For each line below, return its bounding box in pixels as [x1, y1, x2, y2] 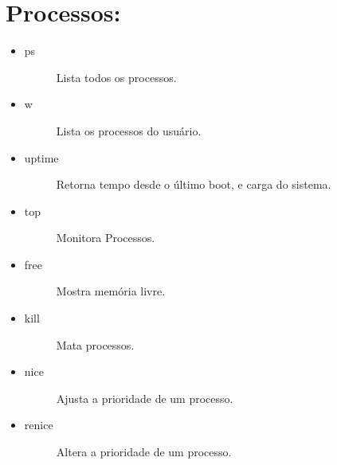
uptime [24, 149, 59, 166]
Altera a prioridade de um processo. [56, 444, 232, 460]
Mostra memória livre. [56, 283, 166, 299]
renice [24, 416, 53, 433]
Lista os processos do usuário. [56, 122, 202, 139]
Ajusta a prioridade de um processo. [56, 389, 233, 406]
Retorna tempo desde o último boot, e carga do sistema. [56, 176, 331, 193]
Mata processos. [56, 336, 135, 353]
